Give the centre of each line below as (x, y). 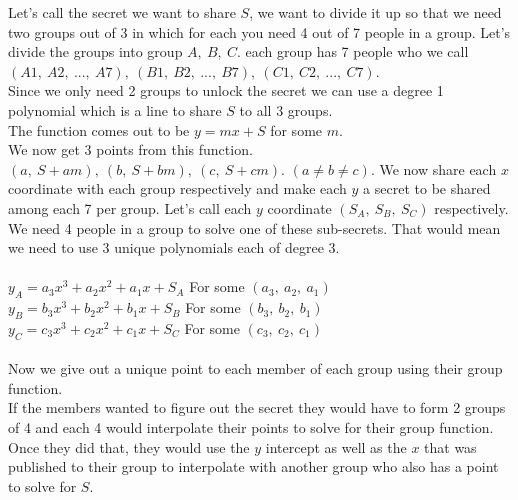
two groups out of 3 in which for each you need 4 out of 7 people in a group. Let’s (259, 31)
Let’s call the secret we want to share (122, 12)
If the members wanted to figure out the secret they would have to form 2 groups (257, 407)
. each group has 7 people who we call (352, 51)
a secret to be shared (427, 188)
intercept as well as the (336, 446)
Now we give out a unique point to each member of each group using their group (255, 368)
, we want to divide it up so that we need (375, 12)
